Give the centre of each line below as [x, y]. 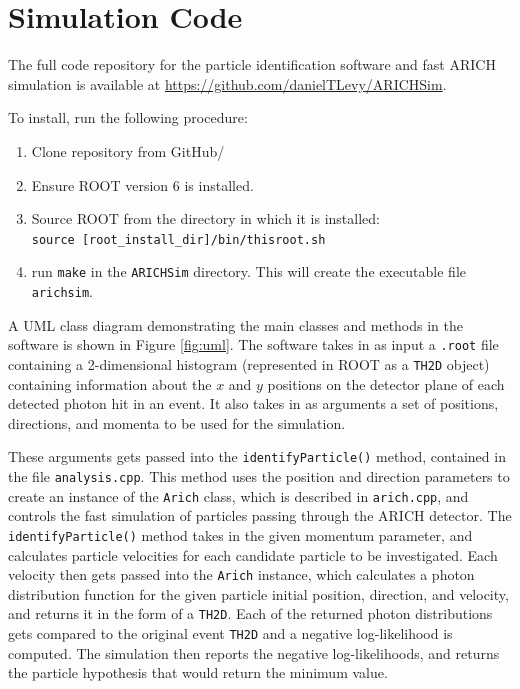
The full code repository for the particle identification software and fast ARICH [252, 64]
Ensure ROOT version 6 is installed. [142, 184]
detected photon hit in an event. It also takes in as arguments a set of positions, [253, 403]
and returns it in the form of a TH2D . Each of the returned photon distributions [250, 613]
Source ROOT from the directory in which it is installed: [205, 218]
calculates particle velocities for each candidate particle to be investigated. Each [253, 554]
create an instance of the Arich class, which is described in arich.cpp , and [238, 495]
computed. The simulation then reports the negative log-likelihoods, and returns [254, 652]
